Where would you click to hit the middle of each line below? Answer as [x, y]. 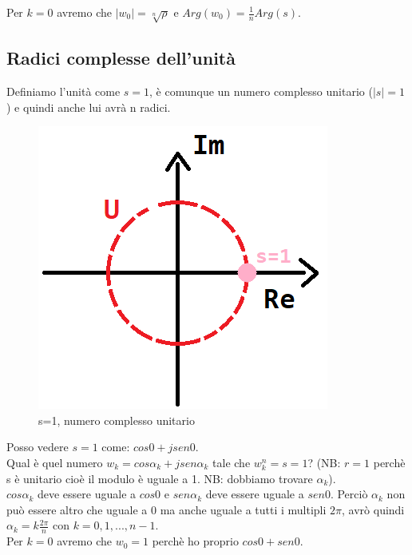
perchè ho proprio [195, 541]
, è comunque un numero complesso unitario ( [261, 91]
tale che [232, 462]
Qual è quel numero [55, 462]
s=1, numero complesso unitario [117, 420]
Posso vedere [38, 447]
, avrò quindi [373, 509]
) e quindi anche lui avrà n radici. [89, 107]
